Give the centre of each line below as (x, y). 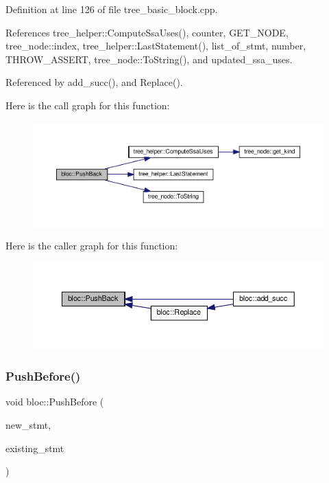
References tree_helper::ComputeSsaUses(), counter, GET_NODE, (147, 32)
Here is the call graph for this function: (88, 105)
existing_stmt (35, 448)
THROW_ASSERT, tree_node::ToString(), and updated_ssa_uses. (149, 59)
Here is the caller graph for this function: (92, 246)
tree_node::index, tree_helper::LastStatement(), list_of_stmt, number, (156, 46)
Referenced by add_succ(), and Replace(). (94, 82)
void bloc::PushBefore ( (55, 402)
